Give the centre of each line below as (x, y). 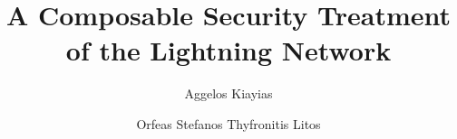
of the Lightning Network (228, 50)
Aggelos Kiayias (228, 93)
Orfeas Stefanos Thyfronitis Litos (228, 123)
